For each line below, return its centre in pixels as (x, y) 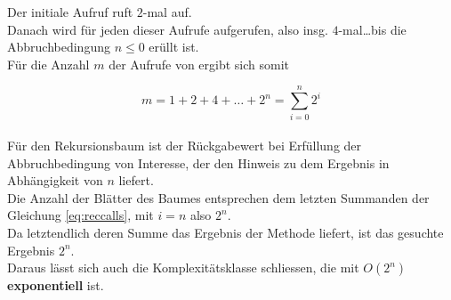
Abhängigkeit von (55, 180)
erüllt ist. (174, 47)
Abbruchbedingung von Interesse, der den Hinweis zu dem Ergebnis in (198, 162)
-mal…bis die (372, 29)
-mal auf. (167, 12)
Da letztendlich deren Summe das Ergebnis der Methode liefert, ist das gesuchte (225, 233)
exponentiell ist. (56, 285)
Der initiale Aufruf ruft (70, 12)
